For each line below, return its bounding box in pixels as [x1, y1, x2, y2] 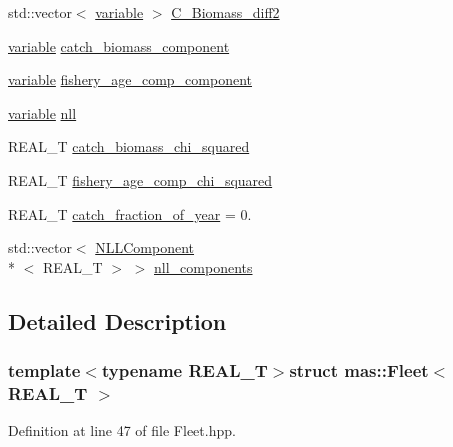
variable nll [8, 102, 77, 123]
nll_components [154, 256, 253, 277]
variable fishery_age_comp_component [8, 69, 253, 90]
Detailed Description [8, 305, 227, 336]
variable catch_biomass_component [8, 35, 230, 56]
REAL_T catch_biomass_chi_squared [8, 136, 250, 157]
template [8, 358, 81, 383]
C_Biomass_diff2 [171, 2, 280, 22]
